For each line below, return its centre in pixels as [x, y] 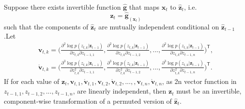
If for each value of [32, 81]
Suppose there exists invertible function [62, 7]
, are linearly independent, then [120, 91]
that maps [144, 7]
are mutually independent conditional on [159, 26]
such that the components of [46, 26]
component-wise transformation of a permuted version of [88, 101]
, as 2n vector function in [199, 81]
